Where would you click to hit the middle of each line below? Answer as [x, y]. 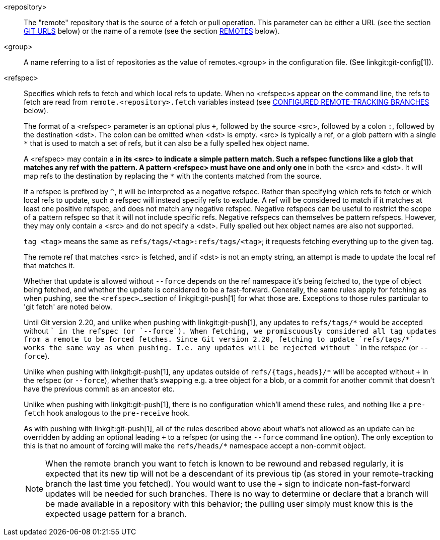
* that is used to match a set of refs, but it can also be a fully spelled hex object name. [166, 143]
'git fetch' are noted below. [68, 307]
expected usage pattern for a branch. [116, 514]
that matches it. [49, 265]
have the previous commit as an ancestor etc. [99, 389]
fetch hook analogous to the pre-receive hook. [107, 413]
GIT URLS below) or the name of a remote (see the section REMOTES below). [152, 31]
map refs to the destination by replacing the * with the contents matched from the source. [173, 176]
